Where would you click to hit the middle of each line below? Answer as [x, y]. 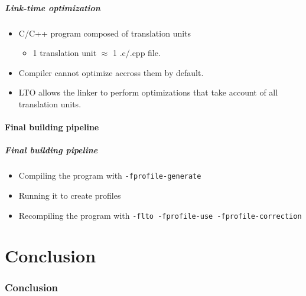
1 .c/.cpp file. [136, 53]
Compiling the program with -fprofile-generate [110, 175]
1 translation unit [65, 53]
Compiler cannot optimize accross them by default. [111, 72]
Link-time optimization [53, 7]
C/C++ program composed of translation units [105, 33]
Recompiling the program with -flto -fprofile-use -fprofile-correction [160, 215]
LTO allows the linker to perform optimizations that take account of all [148, 92]
